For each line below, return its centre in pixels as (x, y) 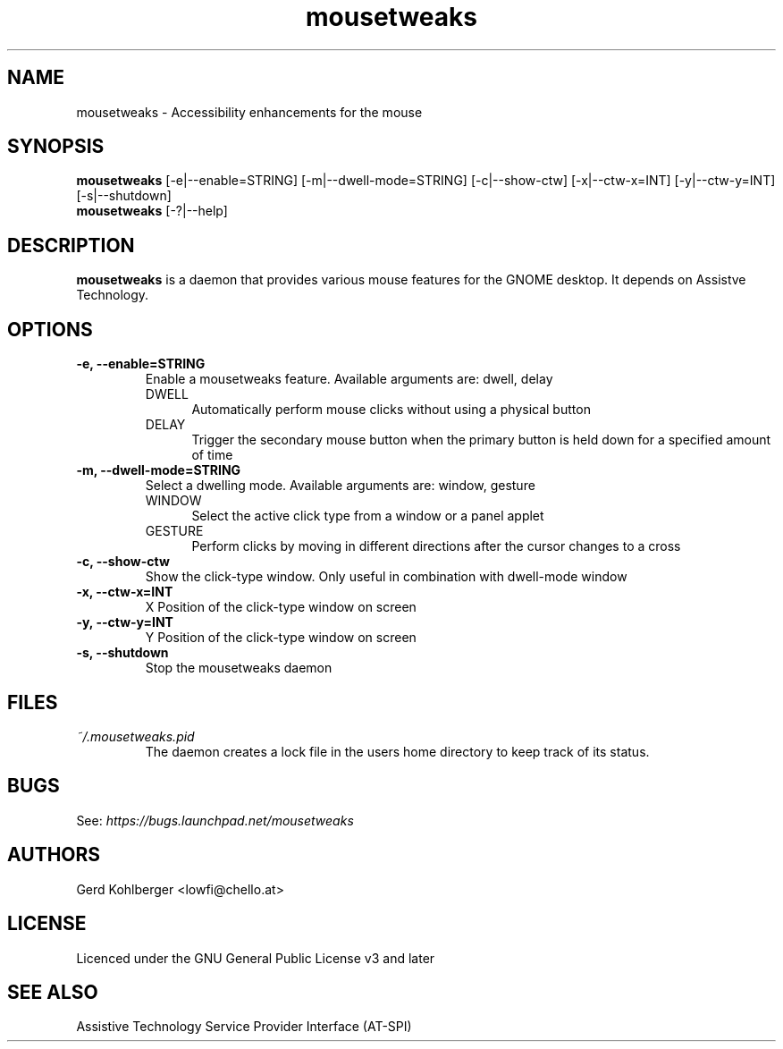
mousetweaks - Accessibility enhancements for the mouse (249, 112)
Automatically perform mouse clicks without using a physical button (391, 410)
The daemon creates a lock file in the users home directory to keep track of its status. (397, 751)
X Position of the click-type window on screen (281, 607)
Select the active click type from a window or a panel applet (368, 516)
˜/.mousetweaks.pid (135, 736)
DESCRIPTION (71, 245)
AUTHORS (54, 855)
